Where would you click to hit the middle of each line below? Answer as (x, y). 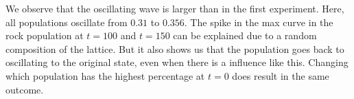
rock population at (45, 35)
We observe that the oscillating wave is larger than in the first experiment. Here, (175, 8)
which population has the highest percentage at (105, 75)
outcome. (25, 89)
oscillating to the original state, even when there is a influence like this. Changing (177, 62)
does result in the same (281, 75)
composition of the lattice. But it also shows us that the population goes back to (175, 48)
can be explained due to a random (245, 35)
